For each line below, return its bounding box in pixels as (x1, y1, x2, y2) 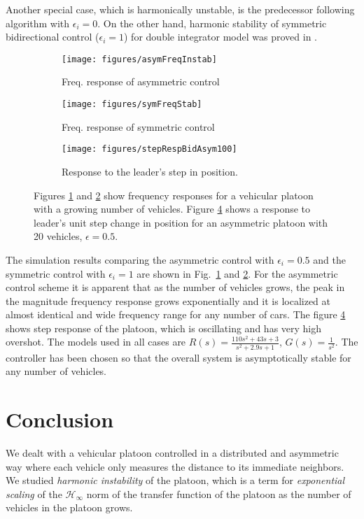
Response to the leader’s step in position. (62, 164, 238, 178)
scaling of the (6, 486, 62, 501)
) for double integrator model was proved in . (124, 29, 317, 44)
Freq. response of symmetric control (62, 119, 215, 134)
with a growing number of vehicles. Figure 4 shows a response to (34, 201, 311, 216)
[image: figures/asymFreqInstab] (62, 54, 217, 64)
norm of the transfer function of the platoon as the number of (86, 486, 351, 501)
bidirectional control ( (6, 29, 99, 44)
